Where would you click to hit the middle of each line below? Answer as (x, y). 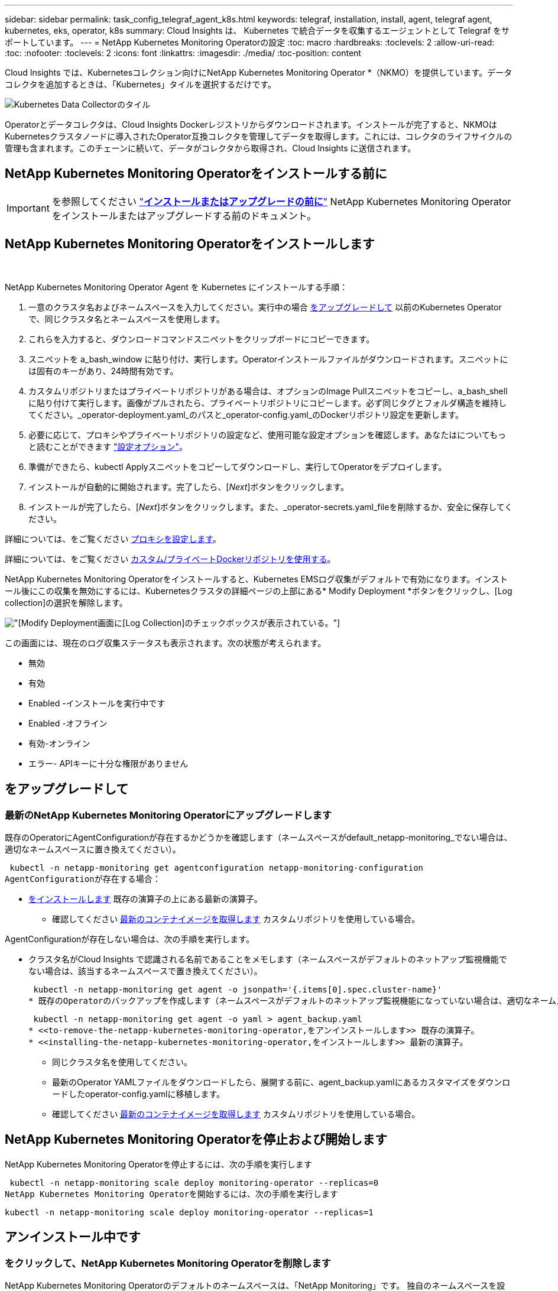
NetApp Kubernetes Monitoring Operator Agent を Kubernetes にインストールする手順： (176, 287)
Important (28, 208)
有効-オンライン (59, 743)
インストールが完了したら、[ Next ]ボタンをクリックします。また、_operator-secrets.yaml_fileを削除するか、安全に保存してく (271, 507)
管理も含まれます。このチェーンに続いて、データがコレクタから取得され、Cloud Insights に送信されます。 (210, 148)
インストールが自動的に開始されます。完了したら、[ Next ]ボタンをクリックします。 (189, 486)
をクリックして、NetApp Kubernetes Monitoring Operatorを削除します (168, 1263)
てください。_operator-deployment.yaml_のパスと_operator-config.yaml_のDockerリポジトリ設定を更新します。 (246, 414)
